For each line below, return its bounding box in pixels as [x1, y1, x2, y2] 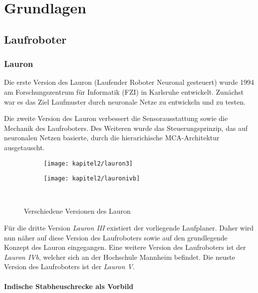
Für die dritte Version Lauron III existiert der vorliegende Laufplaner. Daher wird [4, 223, 254, 233]
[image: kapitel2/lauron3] [44, 160, 133, 167]
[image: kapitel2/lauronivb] [44, 175, 140, 182]
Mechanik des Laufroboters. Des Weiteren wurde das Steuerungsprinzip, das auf [4, 122, 248, 133]
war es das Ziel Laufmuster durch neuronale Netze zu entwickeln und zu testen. [4, 96, 246, 107]
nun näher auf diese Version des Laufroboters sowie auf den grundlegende [4, 232, 228, 242]
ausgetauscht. [4, 142, 45, 152]
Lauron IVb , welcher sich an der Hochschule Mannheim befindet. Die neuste [4, 251, 235, 262]
